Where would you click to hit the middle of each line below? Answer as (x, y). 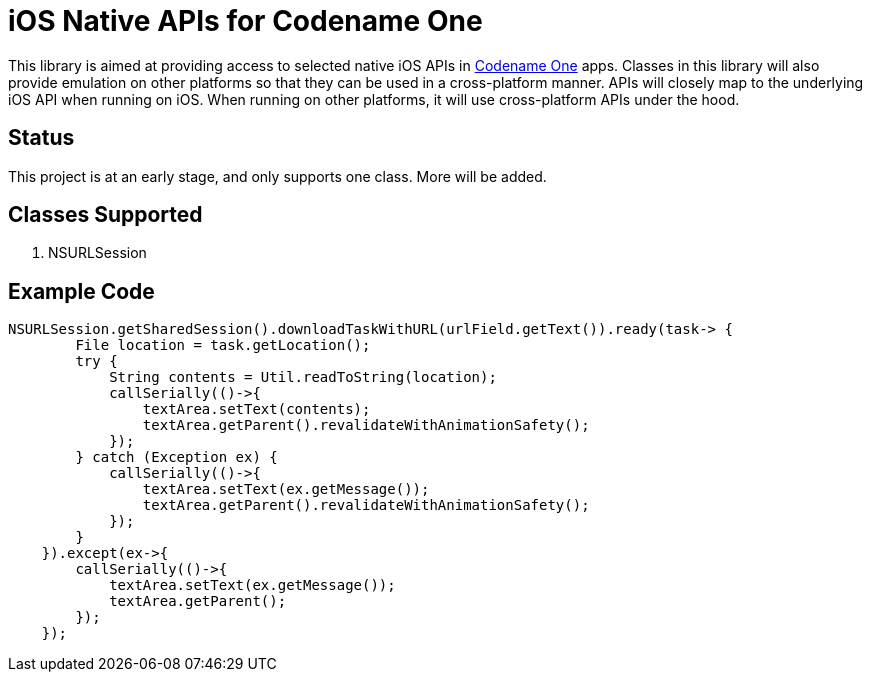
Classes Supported (105, 215)
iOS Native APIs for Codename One (245, 21)
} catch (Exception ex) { (176, 457)
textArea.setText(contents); (256, 409)
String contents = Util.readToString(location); (303, 377)
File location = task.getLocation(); (223, 345)
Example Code (81, 291)
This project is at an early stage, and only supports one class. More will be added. (277, 176)
